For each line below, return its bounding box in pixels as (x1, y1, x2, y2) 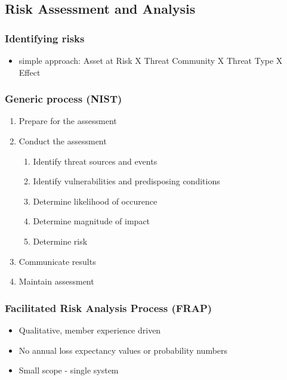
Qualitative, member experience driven (18, 323, 161, 336)
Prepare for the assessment (18, 115, 117, 127)
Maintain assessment (18, 275, 94, 288)
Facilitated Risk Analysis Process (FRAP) (5, 300, 212, 315)
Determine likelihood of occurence (33, 194, 158, 207)
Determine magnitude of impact (33, 215, 150, 227)
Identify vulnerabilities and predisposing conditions (33, 175, 220, 187)
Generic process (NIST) (5, 91, 122, 106)
